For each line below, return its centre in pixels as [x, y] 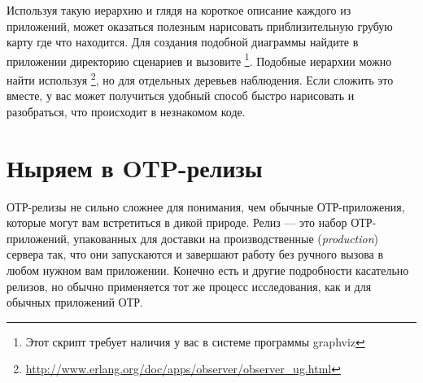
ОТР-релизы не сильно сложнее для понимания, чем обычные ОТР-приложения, [206, 206]
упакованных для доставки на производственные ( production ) [226, 238]
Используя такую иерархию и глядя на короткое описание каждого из [179, 10]
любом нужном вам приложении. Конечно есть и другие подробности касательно [208, 270]
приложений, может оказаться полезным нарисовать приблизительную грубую [200, 26]
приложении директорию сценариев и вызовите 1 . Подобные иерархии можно [199, 59]
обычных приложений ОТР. [75, 302]
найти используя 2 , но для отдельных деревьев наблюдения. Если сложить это [200, 78]
